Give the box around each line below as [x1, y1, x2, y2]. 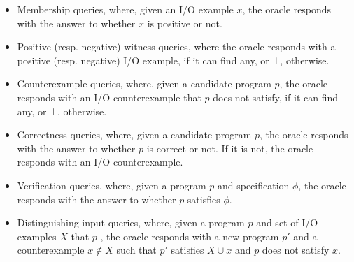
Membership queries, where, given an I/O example [17, 2, 234, 16]
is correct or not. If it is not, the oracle [146, 140, 313, 155]
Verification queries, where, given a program [17, 177, 206, 192]
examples [17, 228, 57, 243]
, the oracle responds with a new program [100, 228, 279, 243]
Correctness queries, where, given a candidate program [17, 127, 252, 142]
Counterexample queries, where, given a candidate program [17, 76, 271, 91]
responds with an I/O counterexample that [17, 89, 201, 104]
